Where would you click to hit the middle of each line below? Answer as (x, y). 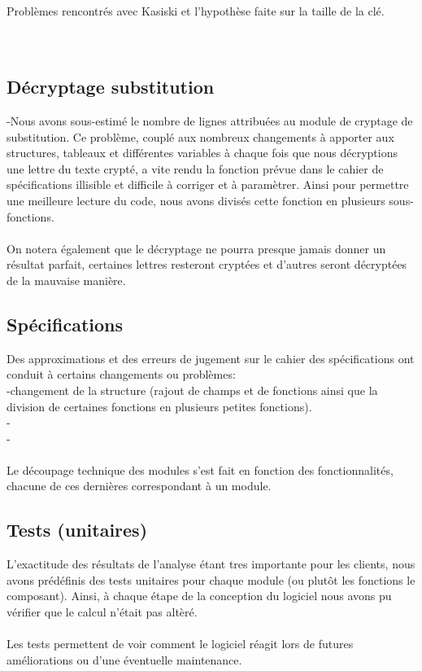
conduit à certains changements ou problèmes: (121, 374)
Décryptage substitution (111, 87)
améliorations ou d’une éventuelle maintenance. (124, 659)
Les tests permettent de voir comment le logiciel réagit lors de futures (180, 644)
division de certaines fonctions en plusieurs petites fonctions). (159, 406)
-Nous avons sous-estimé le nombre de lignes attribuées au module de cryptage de (210, 120)
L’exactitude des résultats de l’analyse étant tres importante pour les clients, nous (211, 564)
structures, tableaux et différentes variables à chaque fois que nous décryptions (202, 153)
